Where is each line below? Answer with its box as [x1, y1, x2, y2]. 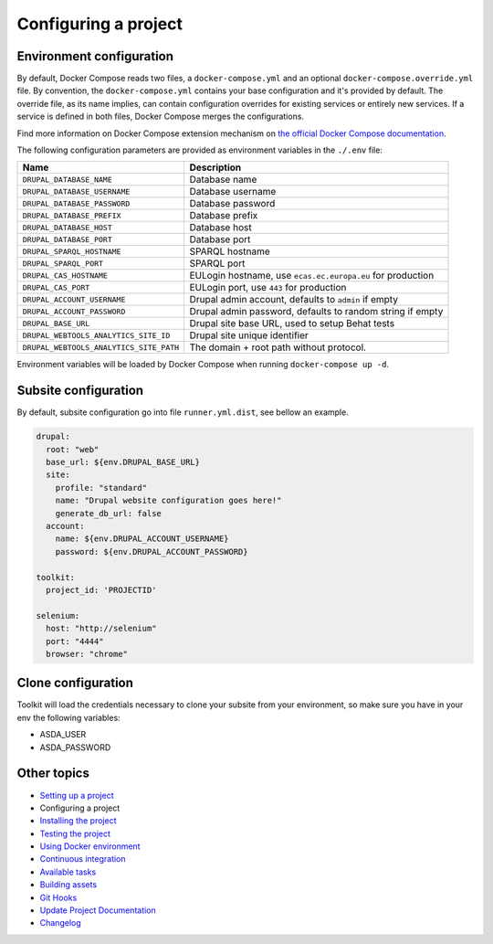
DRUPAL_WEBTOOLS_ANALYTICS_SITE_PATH [22, 343, 180, 352]
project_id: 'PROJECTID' [46, 585, 157, 595]
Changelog [39, 917, 81, 928]
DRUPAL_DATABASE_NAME [22, 175, 113, 185]
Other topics [16, 766, 90, 781]
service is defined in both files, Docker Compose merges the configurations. [16, 111, 305, 122]
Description [189, 161, 242, 174]
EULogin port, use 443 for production [189, 281, 347, 294]
